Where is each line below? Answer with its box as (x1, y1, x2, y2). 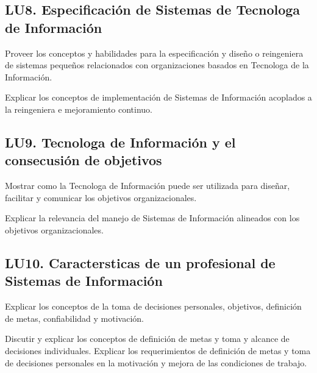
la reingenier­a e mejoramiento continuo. (5, 102, 153, 115)
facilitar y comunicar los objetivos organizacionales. (5, 191, 197, 204)
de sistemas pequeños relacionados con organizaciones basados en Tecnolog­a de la (5, 59, 309, 71)
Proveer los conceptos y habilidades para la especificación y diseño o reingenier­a (5, 46, 304, 59)
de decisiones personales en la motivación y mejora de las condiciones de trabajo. (5, 356, 307, 369)
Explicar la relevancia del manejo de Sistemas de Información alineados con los (5, 211, 300, 224)
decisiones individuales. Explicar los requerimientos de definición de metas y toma (5, 344, 311, 357)
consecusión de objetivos (5, 151, 162, 169)
